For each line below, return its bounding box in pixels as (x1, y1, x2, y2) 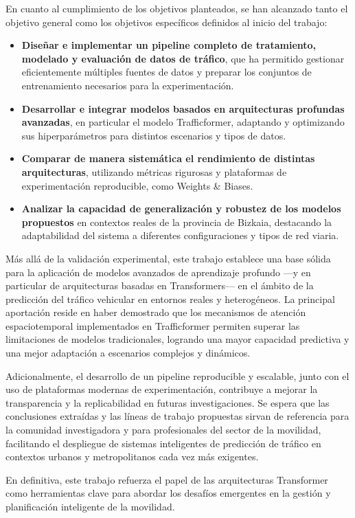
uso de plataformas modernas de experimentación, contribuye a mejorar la (5, 382, 318, 396)
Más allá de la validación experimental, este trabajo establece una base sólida (5, 251, 331, 265)
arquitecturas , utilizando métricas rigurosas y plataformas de (21, 164, 287, 179)
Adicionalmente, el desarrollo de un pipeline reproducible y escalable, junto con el (5, 368, 350, 383)
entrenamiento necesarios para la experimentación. (21, 78, 234, 92)
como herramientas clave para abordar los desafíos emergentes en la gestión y (5, 486, 331, 500)
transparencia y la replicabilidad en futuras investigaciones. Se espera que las (5, 395, 330, 409)
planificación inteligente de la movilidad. (5, 499, 175, 513)
